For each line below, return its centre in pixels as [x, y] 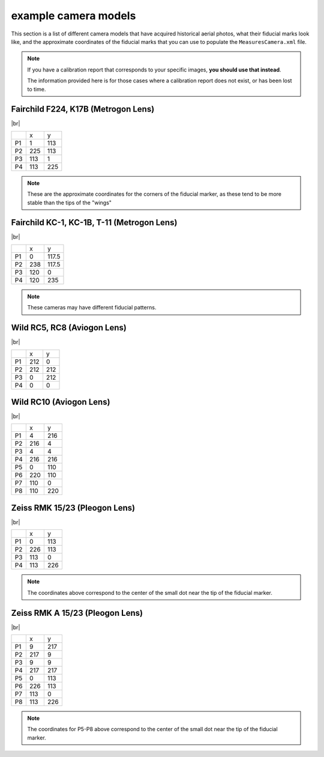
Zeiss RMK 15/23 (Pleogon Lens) [73, 508]
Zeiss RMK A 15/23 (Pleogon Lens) [77, 613]
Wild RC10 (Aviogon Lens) [61, 402]
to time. [37, 89]
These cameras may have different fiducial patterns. [92, 308]
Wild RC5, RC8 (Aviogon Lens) [69, 328]
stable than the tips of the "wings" [70, 202]
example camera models [73, 16]
